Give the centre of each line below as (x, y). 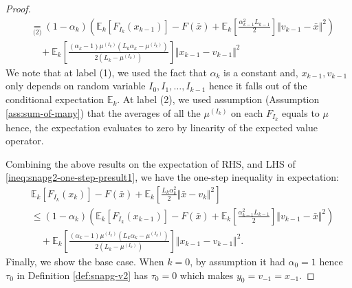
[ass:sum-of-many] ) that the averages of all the (103, 112)
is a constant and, (261, 72)
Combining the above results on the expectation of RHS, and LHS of (151, 163)
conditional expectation (55, 99)
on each (247, 112)
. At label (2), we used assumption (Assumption (218, 99)
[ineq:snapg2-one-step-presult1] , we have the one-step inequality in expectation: (172, 177)
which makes (207, 275)
